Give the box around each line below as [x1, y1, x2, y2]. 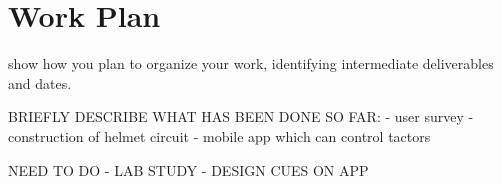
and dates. [8, 72, 72, 93]
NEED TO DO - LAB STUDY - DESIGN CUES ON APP [8, 159, 369, 180]
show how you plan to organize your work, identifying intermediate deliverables [8, 53, 494, 74]
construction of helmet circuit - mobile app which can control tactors [8, 125, 431, 146]
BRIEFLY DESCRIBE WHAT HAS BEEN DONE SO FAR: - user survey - [8, 106, 474, 127]
